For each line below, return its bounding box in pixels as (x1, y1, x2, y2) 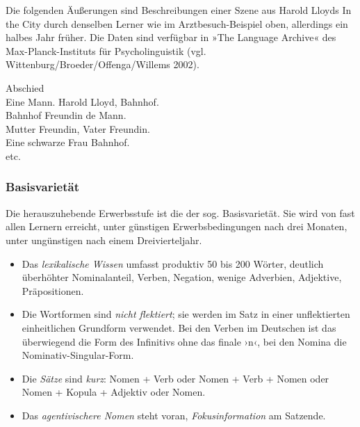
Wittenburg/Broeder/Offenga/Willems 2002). (6, 57, 199, 72)
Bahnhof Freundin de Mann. (6, 108, 126, 122)
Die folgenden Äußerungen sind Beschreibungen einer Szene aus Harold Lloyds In (6, 3, 352, 17)
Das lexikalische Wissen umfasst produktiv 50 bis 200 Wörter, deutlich (22, 256, 324, 271)
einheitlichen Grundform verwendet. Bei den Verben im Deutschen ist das (22, 320, 336, 335)
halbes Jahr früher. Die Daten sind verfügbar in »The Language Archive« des (6, 30, 336, 45)
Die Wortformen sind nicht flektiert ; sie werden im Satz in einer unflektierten (22, 307, 350, 321)
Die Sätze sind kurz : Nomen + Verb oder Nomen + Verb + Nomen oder (22, 371, 329, 385)
